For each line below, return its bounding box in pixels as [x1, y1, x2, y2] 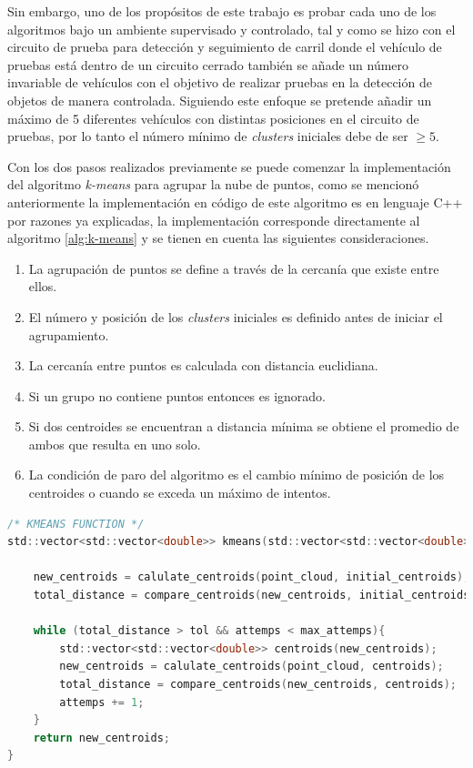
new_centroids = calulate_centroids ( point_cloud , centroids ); [59, 660, 444, 673]
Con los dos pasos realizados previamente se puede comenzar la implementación [7, 157, 451, 176]
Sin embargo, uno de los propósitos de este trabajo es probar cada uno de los [7, 2, 437, 20]
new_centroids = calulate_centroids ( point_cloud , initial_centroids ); [33, 571, 470, 584]
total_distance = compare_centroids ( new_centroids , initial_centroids [33, 589, 470, 602]
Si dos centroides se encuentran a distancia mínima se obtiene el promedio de [28, 417, 459, 436]
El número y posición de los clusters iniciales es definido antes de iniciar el [28, 307, 443, 326]
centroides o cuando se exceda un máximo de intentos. [28, 483, 331, 502]
